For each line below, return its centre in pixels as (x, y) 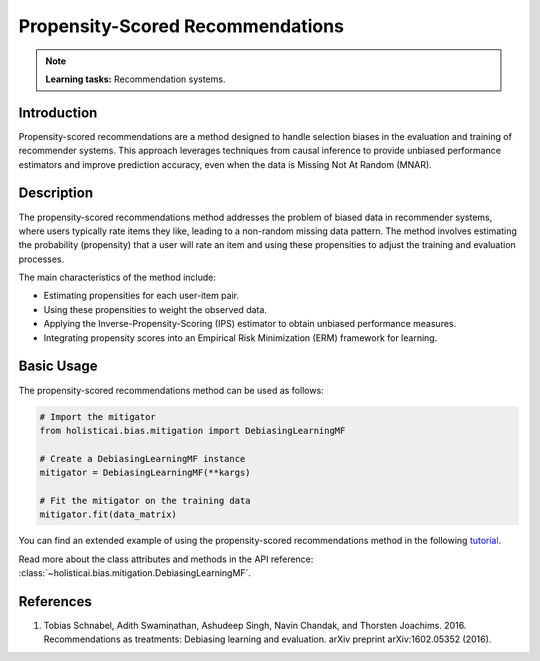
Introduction (58, 112)
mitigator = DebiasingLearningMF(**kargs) (145, 473)
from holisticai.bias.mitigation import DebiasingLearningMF (192, 430)
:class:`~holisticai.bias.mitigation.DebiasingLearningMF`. (135, 573)
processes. (41, 259)
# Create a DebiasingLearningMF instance (142, 458)
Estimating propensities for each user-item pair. (141, 296)
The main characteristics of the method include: (117, 277)
